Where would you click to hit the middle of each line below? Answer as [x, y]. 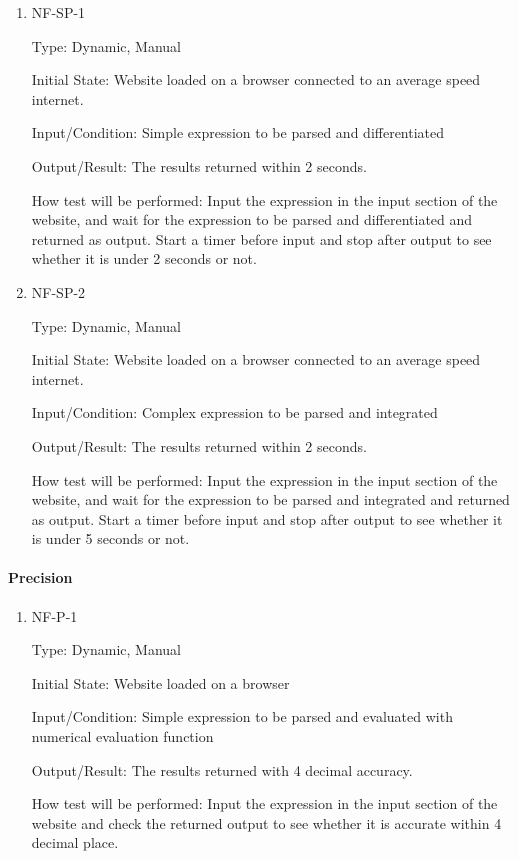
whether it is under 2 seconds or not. [144, 258]
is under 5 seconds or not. [110, 538]
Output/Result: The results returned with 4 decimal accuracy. [222, 769]
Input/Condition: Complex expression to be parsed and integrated [234, 412]
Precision [40, 577]
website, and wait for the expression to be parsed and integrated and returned [270, 499]
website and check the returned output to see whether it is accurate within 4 [266, 822]
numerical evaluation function [122, 736]
